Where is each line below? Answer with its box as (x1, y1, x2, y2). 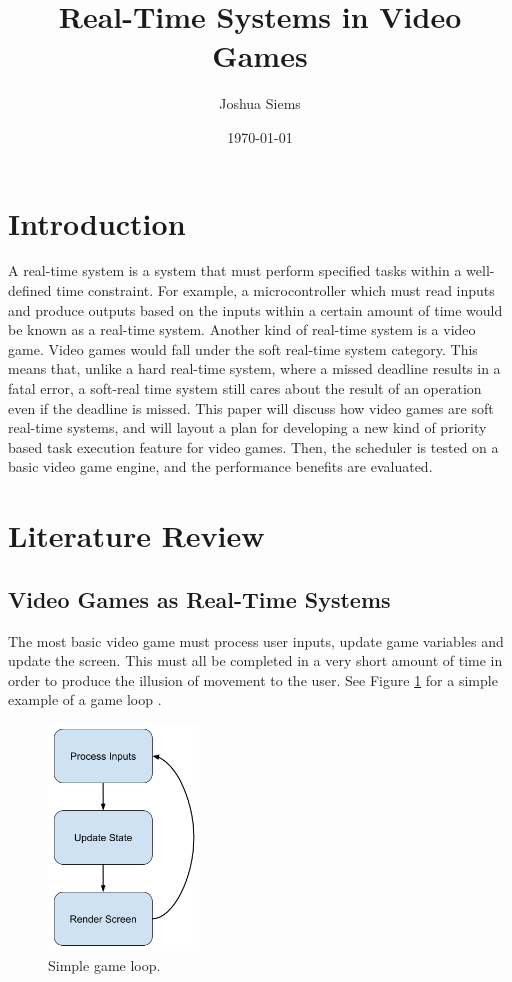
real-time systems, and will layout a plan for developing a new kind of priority (8, 417, 487, 438)
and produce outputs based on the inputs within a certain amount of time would (8, 299, 503, 320)
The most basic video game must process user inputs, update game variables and (8, 630, 504, 651)
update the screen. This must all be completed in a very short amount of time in (8, 650, 503, 671)
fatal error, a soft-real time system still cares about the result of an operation (8, 378, 482, 398)
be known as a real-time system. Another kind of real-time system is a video (8, 319, 476, 340)
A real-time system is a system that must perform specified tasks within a (8, 260, 462, 281)
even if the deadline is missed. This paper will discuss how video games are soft (8, 397, 494, 418)
